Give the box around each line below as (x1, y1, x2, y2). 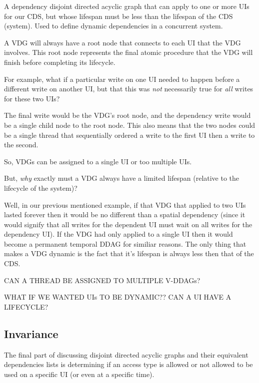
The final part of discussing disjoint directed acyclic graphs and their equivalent (4, 349, 248, 360)
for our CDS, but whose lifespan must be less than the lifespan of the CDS (4, 10, 233, 21)
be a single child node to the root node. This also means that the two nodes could (4, 119, 255, 130)
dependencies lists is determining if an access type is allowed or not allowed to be (4, 359, 253, 370)
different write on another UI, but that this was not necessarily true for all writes (4, 83, 253, 94)
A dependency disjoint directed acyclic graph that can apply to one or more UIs (4, 1, 249, 11)
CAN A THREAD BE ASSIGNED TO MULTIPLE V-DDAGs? (4, 275, 200, 285)
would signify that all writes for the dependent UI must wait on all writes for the (4, 219, 252, 229)
